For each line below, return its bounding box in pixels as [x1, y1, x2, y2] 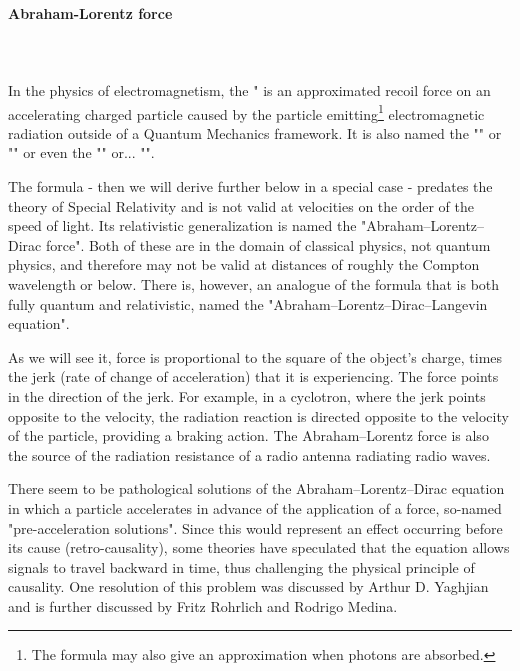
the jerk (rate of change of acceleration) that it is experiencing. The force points [8, 366, 499, 387]
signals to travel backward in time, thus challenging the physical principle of [8, 556, 475, 577]
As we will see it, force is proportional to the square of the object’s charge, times [8, 346, 503, 367]
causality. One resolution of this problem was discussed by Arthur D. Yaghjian [8, 576, 489, 597]
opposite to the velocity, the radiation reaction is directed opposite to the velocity [8, 405, 509, 426]
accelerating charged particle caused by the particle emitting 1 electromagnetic [8, 100, 485, 124]
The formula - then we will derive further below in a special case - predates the [8, 176, 493, 197]
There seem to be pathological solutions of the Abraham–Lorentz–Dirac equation [8, 478, 505, 499]
